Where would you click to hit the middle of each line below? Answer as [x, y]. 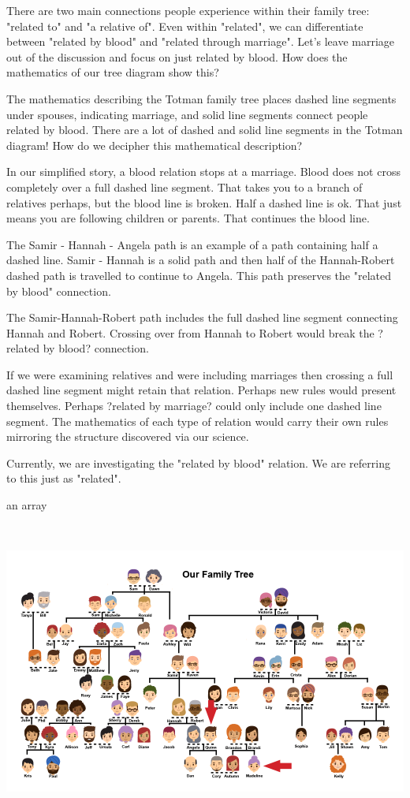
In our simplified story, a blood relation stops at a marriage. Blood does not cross [203, 172]
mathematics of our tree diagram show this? [113, 72]
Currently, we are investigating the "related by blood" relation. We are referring [198, 462]
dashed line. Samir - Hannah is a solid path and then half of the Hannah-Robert [201, 260]
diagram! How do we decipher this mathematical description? [155, 145]
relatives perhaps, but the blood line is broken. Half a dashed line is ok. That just [204, 202]
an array [27, 505]
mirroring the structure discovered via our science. [128, 436]
